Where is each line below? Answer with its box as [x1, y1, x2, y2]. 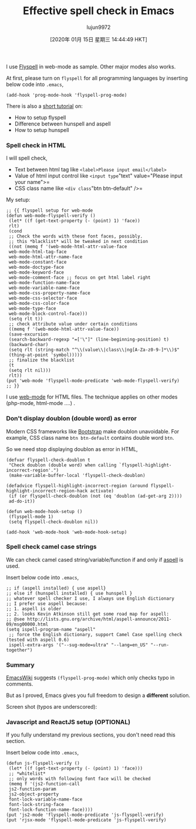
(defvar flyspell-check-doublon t [6, 457, 91, 463]
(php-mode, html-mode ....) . [6, 400, 75, 407]
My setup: [6, 196, 31, 203]
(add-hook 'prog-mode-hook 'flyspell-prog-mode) [6, 92, 127, 98]
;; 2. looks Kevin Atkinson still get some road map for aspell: [6, 611, 169, 617]
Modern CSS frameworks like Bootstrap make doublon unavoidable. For [6, 427, 180, 435]
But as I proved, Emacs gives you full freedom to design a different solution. [6, 692, 191, 699]
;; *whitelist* [8, 771, 46, 777]
